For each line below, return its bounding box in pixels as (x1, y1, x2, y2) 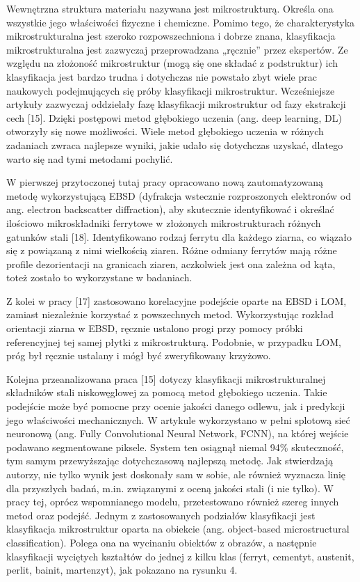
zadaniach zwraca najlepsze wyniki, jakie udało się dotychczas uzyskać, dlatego (6, 137, 343, 152)
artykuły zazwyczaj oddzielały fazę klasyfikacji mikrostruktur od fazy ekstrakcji (6, 97, 346, 111)
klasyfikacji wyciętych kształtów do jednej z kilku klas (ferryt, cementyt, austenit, (6, 549, 354, 563)
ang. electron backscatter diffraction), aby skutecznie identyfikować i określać (6, 202, 334, 217)
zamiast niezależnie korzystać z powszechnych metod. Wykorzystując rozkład (6, 307, 334, 322)
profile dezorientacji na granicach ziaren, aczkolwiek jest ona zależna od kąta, (6, 256, 336, 271)
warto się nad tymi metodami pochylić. (6, 151, 173, 166)
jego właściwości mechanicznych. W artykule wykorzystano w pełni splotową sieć (6, 412, 350, 427)
